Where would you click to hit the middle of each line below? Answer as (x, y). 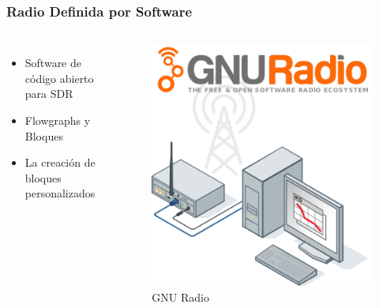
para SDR (49, 94)
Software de (53, 63)
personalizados (60, 193)
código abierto (59, 78)
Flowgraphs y (58, 120)
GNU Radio (180, 297)
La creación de (60, 162)
